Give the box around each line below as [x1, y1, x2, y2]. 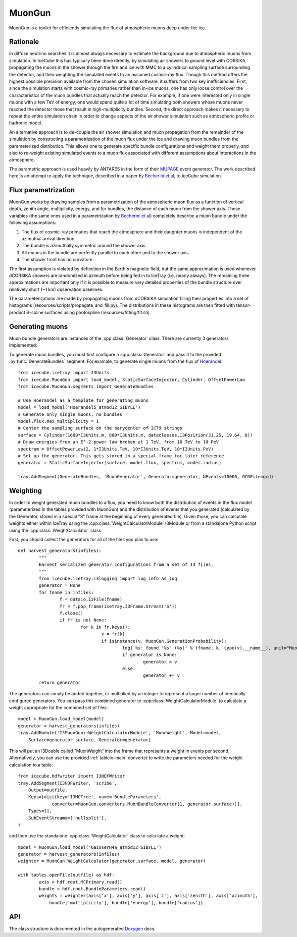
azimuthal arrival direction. [21, 235, 76, 241]
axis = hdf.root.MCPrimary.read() [39, 879, 123, 884]
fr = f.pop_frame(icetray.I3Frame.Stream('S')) [59, 604, 178, 609]
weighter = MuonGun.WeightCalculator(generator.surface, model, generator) [18, 858, 206, 864]
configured [9, 698, 32, 704]
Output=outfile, [28, 787, 68, 793]
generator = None [39, 583, 81, 588]
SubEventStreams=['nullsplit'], [28, 815, 107, 821]
